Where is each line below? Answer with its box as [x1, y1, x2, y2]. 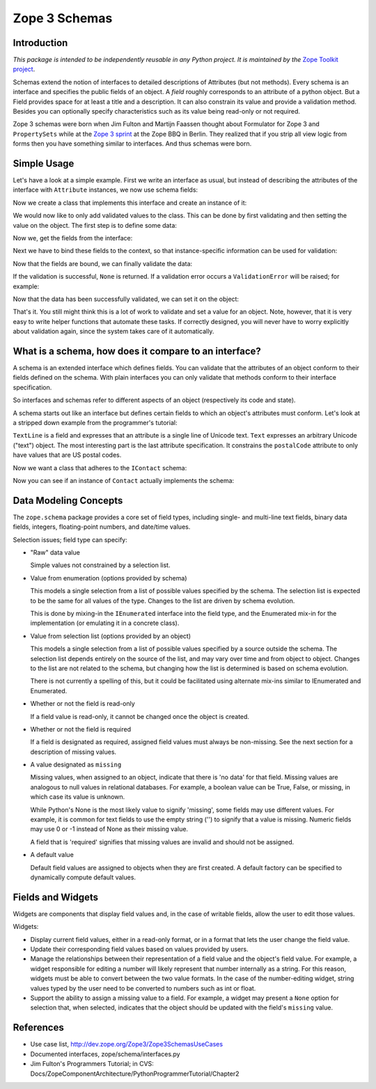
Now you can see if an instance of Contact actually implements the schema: [13, 476, 235, 484]
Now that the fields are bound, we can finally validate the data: [13, 259, 193, 268]
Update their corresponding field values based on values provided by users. [30, 945, 249, 954]
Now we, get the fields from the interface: [13, 234, 133, 242]
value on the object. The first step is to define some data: [13, 221, 178, 229]
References [13, 1021, 64, 1034]
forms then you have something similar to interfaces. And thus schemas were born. [13, 139, 252, 148]
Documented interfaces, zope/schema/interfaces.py [30, 1049, 180, 1058]
